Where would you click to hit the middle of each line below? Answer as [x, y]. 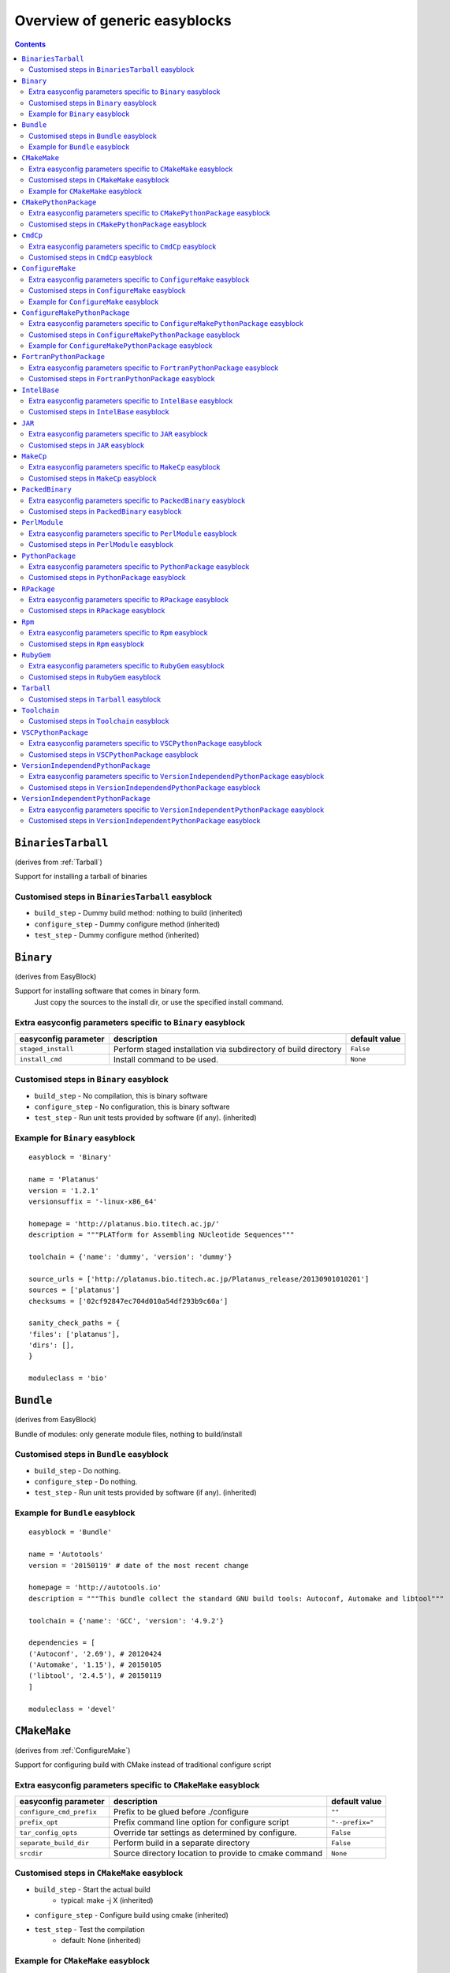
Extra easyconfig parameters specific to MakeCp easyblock [125, 467]
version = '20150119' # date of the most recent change [139, 1565]
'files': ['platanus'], [74, 1334]
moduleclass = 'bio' [68, 1378]
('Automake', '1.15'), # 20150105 [95, 1665]
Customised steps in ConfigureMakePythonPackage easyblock [134, 335]
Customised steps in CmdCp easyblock [91, 257]
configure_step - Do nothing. [86, 1482]
